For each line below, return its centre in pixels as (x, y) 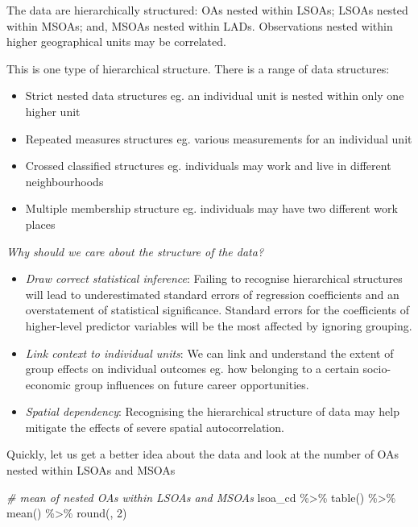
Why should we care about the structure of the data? (135, 251)
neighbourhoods (64, 181)
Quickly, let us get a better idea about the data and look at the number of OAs (203, 454)
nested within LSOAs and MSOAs (91, 470)
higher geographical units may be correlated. (116, 41)
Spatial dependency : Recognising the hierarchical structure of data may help (212, 411)
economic (48, 384)
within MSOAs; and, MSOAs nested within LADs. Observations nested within (200, 25)
